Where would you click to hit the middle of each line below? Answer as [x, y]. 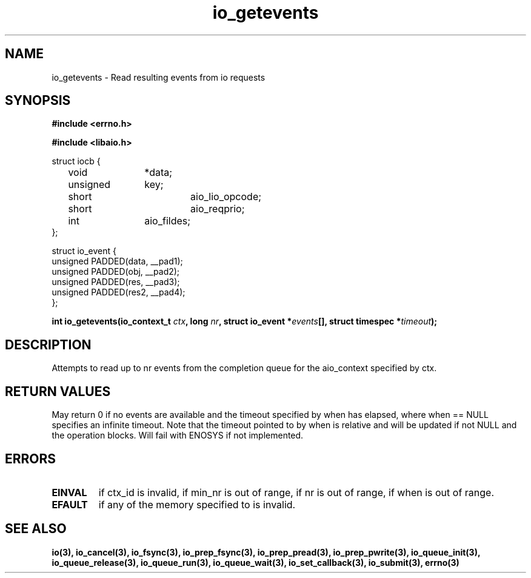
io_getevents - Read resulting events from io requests [159, 77]
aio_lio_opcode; [226, 197]
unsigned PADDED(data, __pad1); [117, 261]
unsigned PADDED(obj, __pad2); [116, 272]
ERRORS [31, 459]
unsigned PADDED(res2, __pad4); [119, 292]
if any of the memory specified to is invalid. [197, 504]
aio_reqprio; [218, 209]
